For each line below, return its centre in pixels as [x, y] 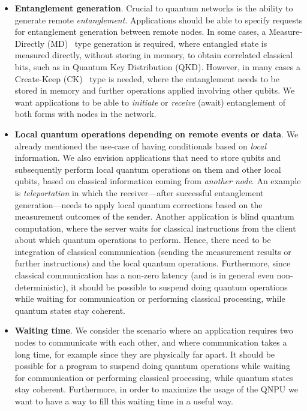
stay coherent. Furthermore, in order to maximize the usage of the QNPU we [156, 389]
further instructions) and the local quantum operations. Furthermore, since [153, 263]
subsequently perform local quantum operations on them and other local [148, 169]
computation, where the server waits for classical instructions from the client [155, 228]
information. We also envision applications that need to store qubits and [148, 157]
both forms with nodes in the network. [85, 114]
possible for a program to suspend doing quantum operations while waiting [152, 366]
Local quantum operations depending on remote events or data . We [156, 133]
